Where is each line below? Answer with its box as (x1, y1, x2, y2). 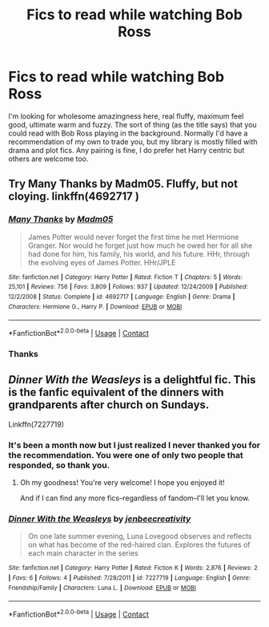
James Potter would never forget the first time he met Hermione (27, 232, 239, 241)
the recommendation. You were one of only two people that (8, 449, 244, 460)
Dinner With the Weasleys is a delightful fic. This (8, 373, 256, 386)
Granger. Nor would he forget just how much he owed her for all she (27, 241, 253, 250)
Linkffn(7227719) (8, 419, 65, 429)
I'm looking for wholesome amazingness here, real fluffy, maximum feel (8, 111, 244, 121)
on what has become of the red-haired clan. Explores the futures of (27, 540, 251, 550)
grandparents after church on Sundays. (8, 398, 210, 412)
